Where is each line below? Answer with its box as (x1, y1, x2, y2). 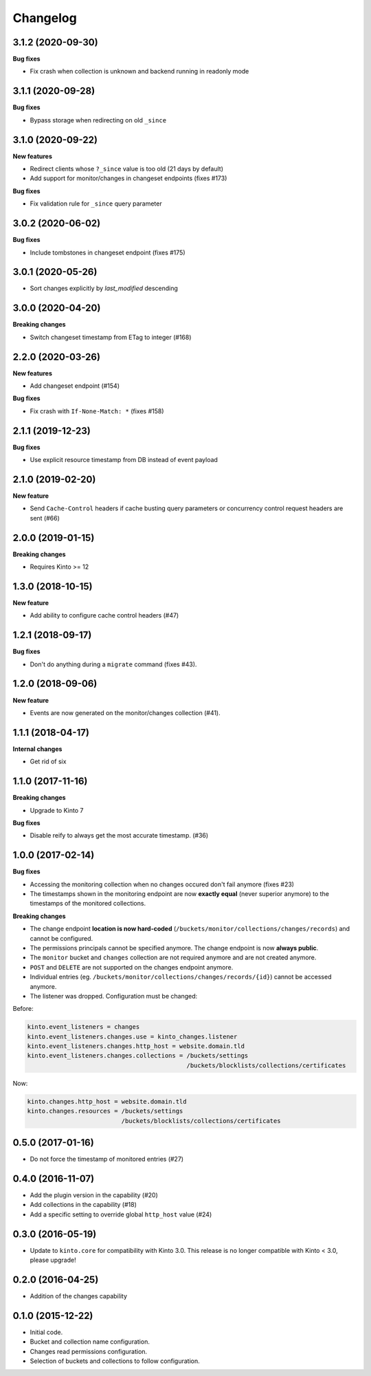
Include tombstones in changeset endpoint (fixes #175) (30, 248, 185, 256)
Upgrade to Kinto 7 (30, 806, 84, 814)
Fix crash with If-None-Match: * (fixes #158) (30, 406, 164, 415)
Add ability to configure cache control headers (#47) (30, 611, 179, 620)
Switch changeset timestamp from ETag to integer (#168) (30, 333, 192, 341)
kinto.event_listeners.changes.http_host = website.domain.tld (27, 1042, 245, 1050)
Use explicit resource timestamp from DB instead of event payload (30, 456, 218, 464)
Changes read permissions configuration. (30, 1347, 148, 1355)
